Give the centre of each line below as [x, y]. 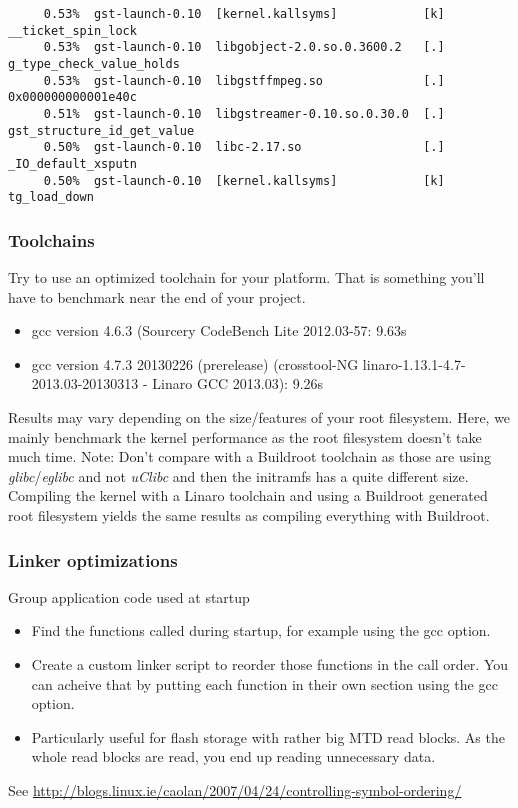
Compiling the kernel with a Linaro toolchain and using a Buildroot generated [248, 495]
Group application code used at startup [129, 596]
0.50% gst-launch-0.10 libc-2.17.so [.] [244, 147]
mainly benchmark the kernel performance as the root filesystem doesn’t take [245, 436]
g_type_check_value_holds [94, 63]
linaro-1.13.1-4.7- [414, 363]
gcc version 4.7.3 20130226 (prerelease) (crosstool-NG [195, 363]
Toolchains [51, 239]
